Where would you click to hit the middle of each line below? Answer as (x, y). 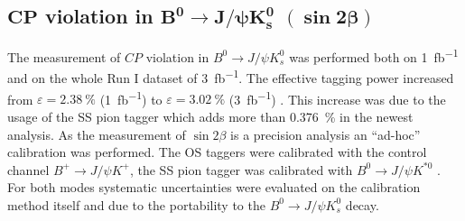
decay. (362, 204)
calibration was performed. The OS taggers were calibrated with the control (217, 152)
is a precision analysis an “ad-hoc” (325, 134)
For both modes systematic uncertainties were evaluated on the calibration (214, 187)
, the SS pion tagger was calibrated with (241, 169)
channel (28, 169)
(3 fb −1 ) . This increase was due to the (337, 97)
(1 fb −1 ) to (131, 97)
